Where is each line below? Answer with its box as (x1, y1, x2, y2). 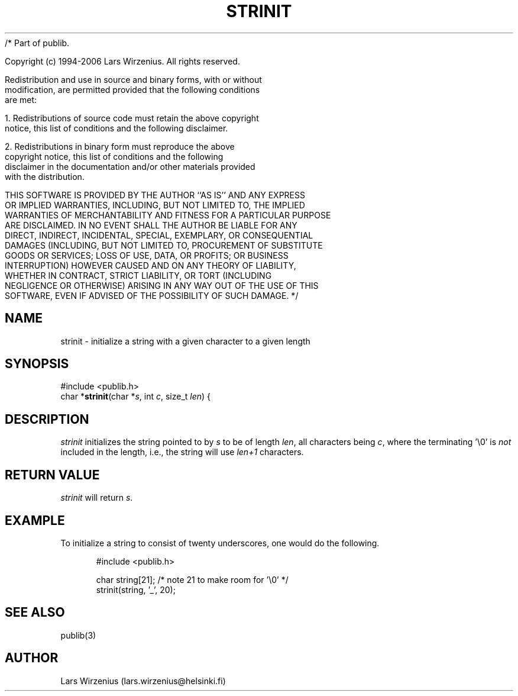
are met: (5, 94, 37, 105)
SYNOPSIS (5, 356, 69, 372)
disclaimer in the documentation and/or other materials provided (5, 161, 255, 172)
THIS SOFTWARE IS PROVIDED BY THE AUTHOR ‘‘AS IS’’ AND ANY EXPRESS (5, 189, 305, 200)
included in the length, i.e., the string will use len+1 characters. (60, 447, 304, 457)
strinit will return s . (60, 492, 133, 503)
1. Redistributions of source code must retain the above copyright (5, 112, 259, 123)
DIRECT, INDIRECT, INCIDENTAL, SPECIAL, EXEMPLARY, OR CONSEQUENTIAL (5, 230, 313, 240)
